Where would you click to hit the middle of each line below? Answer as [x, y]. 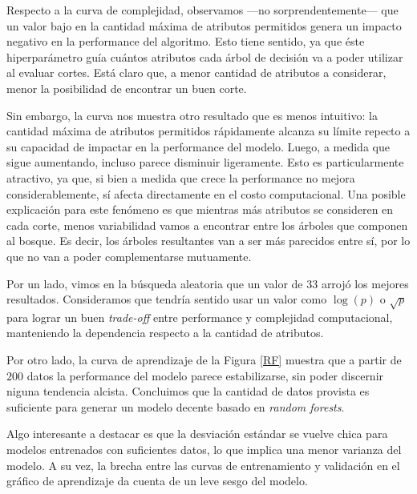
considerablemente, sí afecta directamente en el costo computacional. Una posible [206, 193]
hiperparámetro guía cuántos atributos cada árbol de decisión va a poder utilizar [205, 56]
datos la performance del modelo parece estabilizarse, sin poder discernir [205, 375]
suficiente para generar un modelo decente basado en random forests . [176, 406]
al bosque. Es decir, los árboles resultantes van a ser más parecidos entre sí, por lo [208, 241]
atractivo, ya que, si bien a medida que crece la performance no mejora [181, 177]
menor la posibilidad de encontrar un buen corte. [127, 88]
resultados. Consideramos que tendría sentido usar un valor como [167, 299]
